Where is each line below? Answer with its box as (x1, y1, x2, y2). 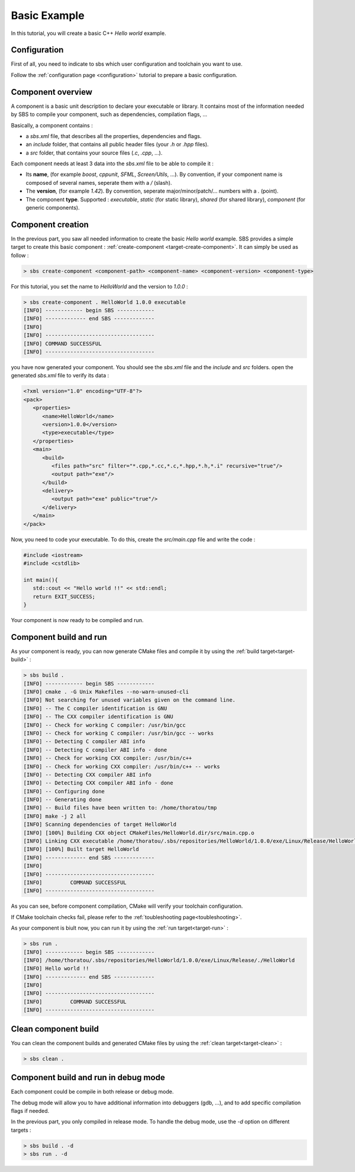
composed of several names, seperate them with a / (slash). (25, 179, 172, 186)
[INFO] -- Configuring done (23, 788, 105, 795)
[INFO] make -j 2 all (23, 812, 86, 819)
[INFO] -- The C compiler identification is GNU (23, 705, 167, 712)
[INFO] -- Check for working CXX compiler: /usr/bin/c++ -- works (23, 763, 220, 770)
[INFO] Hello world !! (23, 965, 89, 972)
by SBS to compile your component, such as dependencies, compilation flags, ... (11, 111, 208, 118)
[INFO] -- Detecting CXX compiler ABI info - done (23, 780, 174, 786)
